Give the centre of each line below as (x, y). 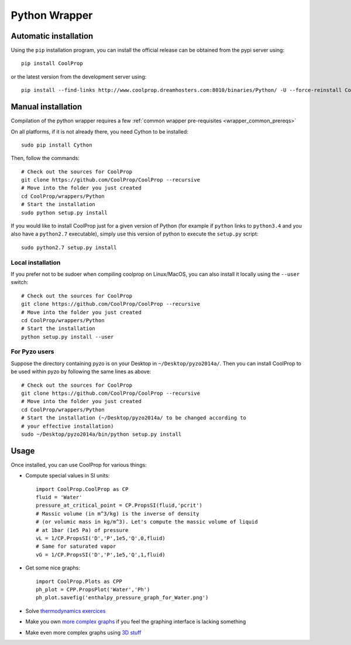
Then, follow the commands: (45, 158)
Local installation (36, 262)
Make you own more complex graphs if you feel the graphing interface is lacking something (136, 622)
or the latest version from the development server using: (79, 77)
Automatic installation (52, 36)
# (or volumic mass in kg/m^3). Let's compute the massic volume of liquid (147, 522)
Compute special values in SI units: (68, 476)
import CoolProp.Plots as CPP (79, 581)
